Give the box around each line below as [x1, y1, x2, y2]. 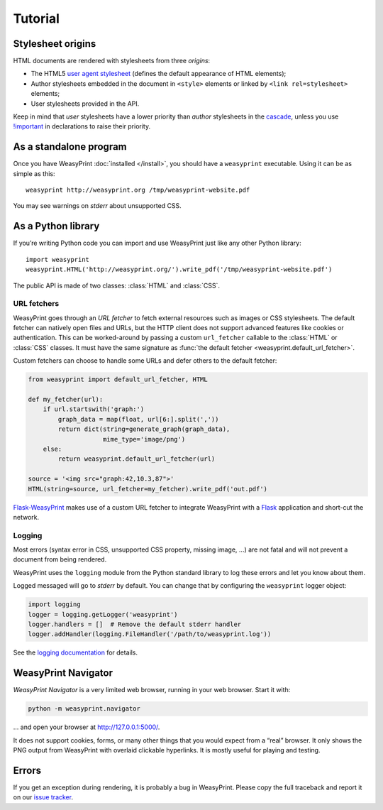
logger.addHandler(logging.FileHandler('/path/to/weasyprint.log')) [28, 630, 272, 638]
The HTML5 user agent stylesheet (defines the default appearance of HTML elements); [30, 70, 287, 78]
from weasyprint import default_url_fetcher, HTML [28, 376, 209, 383]
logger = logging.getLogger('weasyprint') [28, 611, 178, 618]
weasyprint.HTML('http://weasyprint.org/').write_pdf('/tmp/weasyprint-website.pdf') [26, 266, 333, 273]
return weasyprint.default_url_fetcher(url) [57, 455, 216, 463]
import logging [28, 601, 81, 608]
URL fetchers [13, 299, 60, 309]
